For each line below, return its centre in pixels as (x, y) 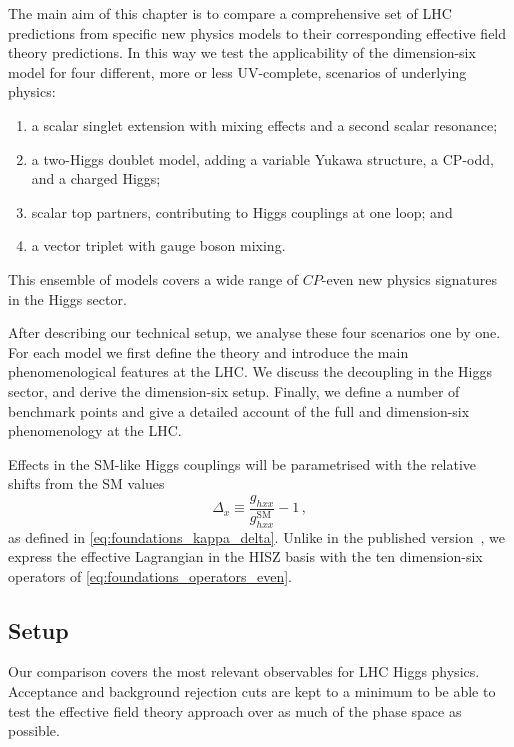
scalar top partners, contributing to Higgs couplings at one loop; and (242, 211)
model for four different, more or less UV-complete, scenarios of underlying (237, 71)
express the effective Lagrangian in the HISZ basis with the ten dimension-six (245, 556)
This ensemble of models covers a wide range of (153, 278)
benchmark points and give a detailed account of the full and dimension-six (239, 410)
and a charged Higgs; (96, 178)
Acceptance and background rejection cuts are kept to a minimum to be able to (252, 691)
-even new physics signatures (409, 278)
